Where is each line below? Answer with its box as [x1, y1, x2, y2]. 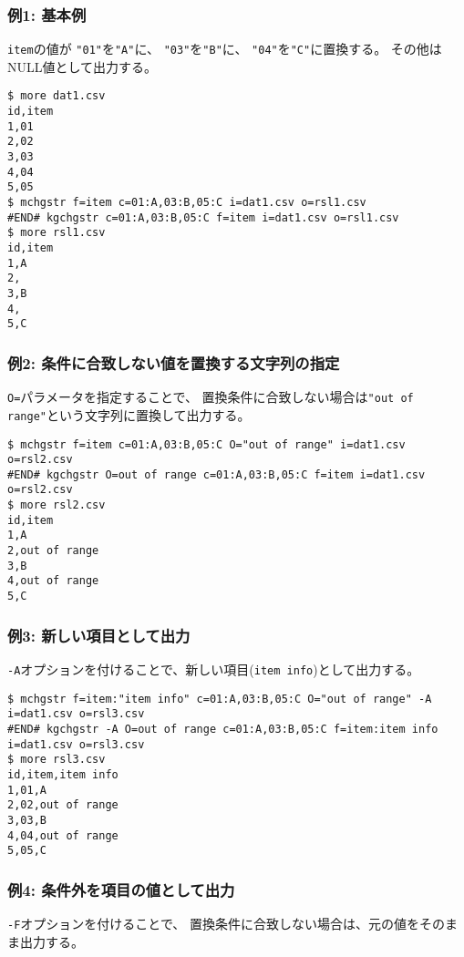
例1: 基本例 [7, 3, 87, 26]
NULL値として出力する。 [7, 57, 158, 76]
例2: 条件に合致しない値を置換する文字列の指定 [7, 351, 340, 374]
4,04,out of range [7, 828, 119, 842]
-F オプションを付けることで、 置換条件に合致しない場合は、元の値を [7, 914, 420, 933]
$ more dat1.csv [7, 89, 106, 103]
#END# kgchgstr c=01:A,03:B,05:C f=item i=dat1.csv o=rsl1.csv [7, 211, 399, 224]
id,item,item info [7, 767, 119, 781]
